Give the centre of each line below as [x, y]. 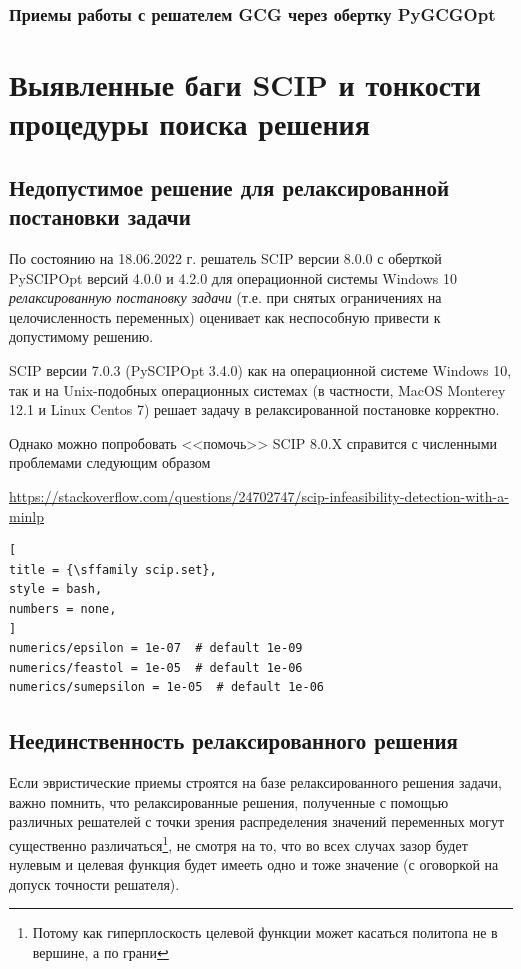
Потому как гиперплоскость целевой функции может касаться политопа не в [265, 932]
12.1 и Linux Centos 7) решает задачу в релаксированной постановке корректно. [254, 409]
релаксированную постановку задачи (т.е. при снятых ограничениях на [225, 297]
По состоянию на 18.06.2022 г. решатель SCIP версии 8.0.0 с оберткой [225, 258]
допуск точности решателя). [94, 883]
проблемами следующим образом [110, 462]
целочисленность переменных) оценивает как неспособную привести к [225, 316]
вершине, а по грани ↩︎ [100, 951]
